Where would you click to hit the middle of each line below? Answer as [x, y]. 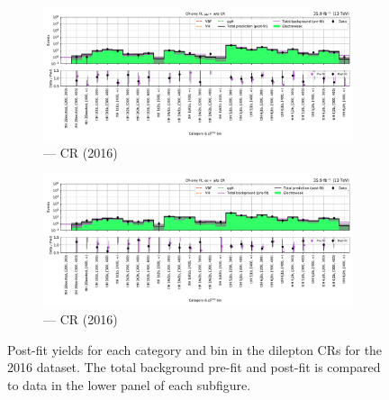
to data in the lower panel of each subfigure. [129, 384]
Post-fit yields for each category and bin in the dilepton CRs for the [195, 349]
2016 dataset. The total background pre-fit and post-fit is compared [194, 367]
